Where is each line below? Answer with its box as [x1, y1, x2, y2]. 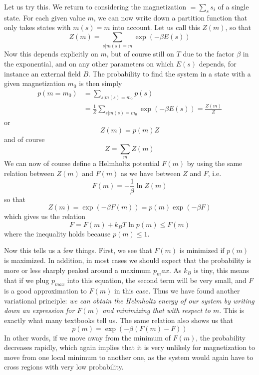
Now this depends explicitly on [4, 48, 98, 59]
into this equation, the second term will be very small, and [67, 275, 247, 285]
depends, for [199, 58, 237, 68]
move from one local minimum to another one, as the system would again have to [4, 351, 254, 362]
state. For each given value [4, 12, 85, 22]
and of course [4, 134, 45, 144]
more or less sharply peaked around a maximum [4, 264, 151, 275]
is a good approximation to [4, 285, 87, 296]
